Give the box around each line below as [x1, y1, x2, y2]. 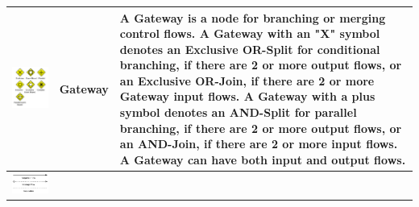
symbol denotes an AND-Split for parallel [119, 104, 357, 121]
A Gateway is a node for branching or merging [119, 9, 386, 26]
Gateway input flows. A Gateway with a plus [119, 88, 375, 105]
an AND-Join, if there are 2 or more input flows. [119, 135, 398, 152]
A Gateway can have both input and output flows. [119, 151, 406, 168]
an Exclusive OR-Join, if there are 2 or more [119, 72, 375, 89]
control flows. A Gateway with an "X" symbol [119, 25, 380, 42]
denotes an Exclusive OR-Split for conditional [119, 40, 380, 57]
